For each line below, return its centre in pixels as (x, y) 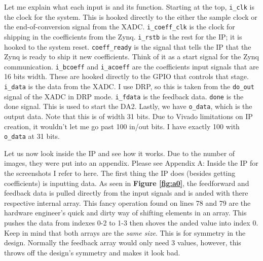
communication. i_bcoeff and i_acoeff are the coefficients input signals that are (131, 66)
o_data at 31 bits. (32, 136)
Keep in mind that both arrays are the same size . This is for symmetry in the (125, 232)
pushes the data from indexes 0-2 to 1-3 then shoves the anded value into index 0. (131, 223)
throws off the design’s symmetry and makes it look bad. (92, 252)
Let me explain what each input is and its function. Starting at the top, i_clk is (129, 7)
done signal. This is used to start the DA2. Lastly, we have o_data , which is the (128, 106)
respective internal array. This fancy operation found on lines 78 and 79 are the (127, 202)
